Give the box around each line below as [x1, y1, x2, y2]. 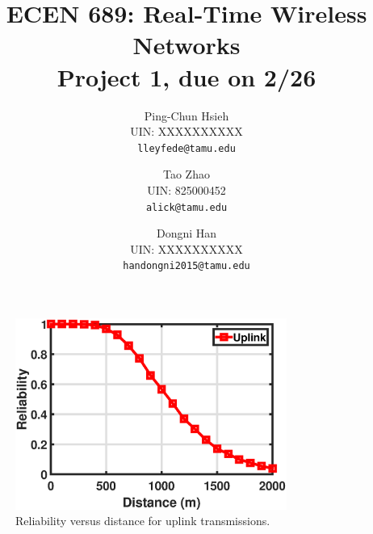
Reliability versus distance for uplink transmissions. [15, 512, 270, 529]
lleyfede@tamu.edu [137, 142, 236, 154]
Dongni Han [156, 225, 217, 242]
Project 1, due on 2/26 [57, 60, 316, 93]
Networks [132, 28, 241, 61]
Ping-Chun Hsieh [144, 107, 229, 124]
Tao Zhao [163, 166, 210, 183]
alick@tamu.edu [145, 201, 228, 213]
